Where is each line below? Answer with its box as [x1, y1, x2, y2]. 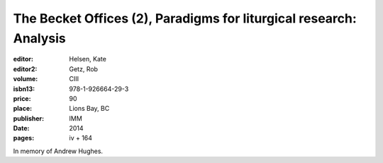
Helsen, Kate [69, 55, 106, 64]
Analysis [13, 30, 67, 46]
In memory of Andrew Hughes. [13, 147, 103, 155]
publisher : [13, 114, 45, 123]
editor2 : [13, 64, 38, 73]
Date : [13, 124, 30, 133]
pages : [13, 134, 35, 143]
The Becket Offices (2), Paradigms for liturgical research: [13, 11, 357, 26]
